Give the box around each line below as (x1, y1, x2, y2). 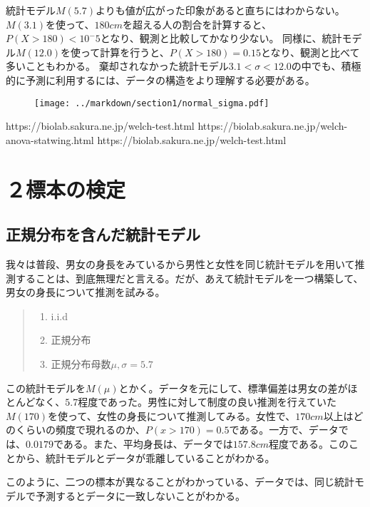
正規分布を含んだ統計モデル (6, 223, 200, 245)
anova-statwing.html (6, 132, 94, 147)
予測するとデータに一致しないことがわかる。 (35, 488, 245, 503)
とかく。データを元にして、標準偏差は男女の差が (118, 380, 348, 395)
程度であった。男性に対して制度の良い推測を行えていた (78, 394, 336, 409)
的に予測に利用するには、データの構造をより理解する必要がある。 (6, 72, 315, 87)
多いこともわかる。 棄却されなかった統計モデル (6, 58, 229, 73)
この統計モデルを (6, 380, 86, 395)
